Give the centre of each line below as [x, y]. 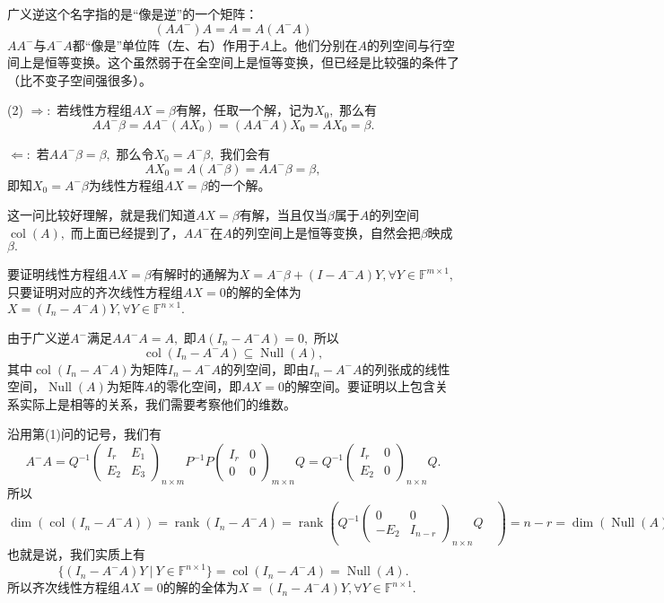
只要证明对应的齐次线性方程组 [95, 291]
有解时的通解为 [195, 274]
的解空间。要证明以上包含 [360, 386]
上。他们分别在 [314, 44]
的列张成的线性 [406, 368]
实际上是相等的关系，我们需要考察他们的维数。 [157, 403]
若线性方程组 [95, 110]
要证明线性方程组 [57, 274]
